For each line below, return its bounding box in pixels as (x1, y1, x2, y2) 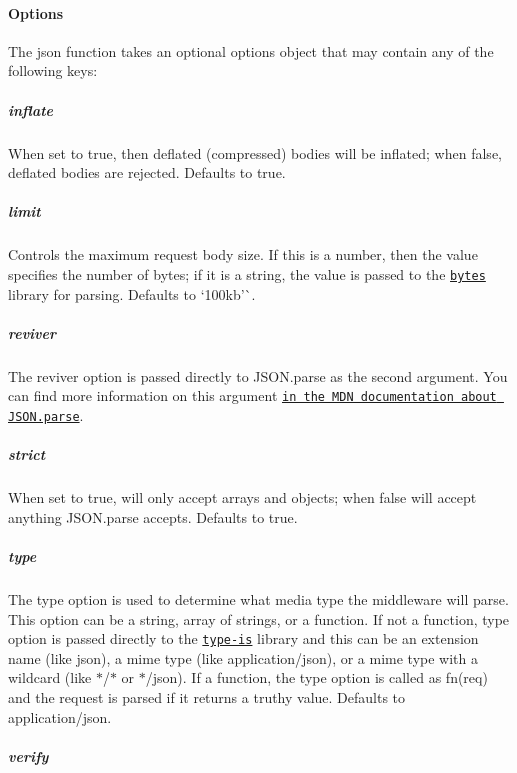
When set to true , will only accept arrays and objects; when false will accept (8, 487, 477, 508)
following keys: (8, 60, 98, 81)
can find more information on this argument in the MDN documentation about (8, 385, 497, 406)
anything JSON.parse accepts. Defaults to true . (8, 506, 298, 527)
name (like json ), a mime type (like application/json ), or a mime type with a (8, 647, 478, 668)
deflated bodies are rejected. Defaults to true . (8, 162, 286, 183)
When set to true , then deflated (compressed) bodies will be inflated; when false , (8, 142, 503, 163)
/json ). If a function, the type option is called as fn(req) (145, 667, 488, 688)
